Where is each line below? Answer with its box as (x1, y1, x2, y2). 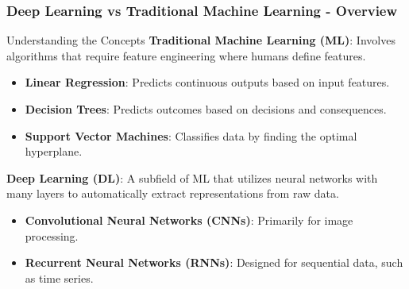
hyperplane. (25, 143, 83, 160)
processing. (25, 227, 79, 244)
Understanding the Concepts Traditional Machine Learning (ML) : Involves (6, 32, 395, 48)
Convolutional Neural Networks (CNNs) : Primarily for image (25, 211, 353, 228)
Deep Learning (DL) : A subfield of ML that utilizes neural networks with (6, 169, 378, 186)
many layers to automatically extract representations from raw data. (6, 185, 339, 202)
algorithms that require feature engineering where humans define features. (6, 47, 366, 64)
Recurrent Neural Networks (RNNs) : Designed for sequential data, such (25, 254, 403, 271)
